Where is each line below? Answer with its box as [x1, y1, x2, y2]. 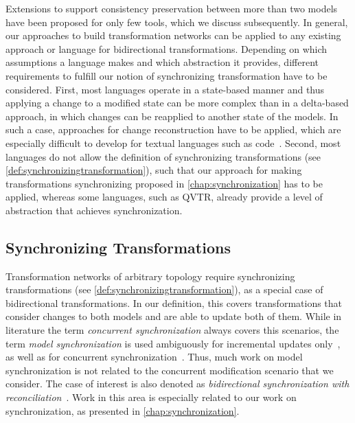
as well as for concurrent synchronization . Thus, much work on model [5, 350, 303, 364]
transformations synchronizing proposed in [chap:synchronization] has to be [5, 176, 323, 190]
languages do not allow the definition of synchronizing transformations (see [5, 149, 321, 163]
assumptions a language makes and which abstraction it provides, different [5, 55, 319, 69]
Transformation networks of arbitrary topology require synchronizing [5, 268, 295, 283]
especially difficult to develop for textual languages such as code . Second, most [5, 135, 341, 150]
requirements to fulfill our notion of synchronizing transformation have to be [5, 68, 328, 82]
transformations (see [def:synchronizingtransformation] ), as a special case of [5, 282, 323, 297]
